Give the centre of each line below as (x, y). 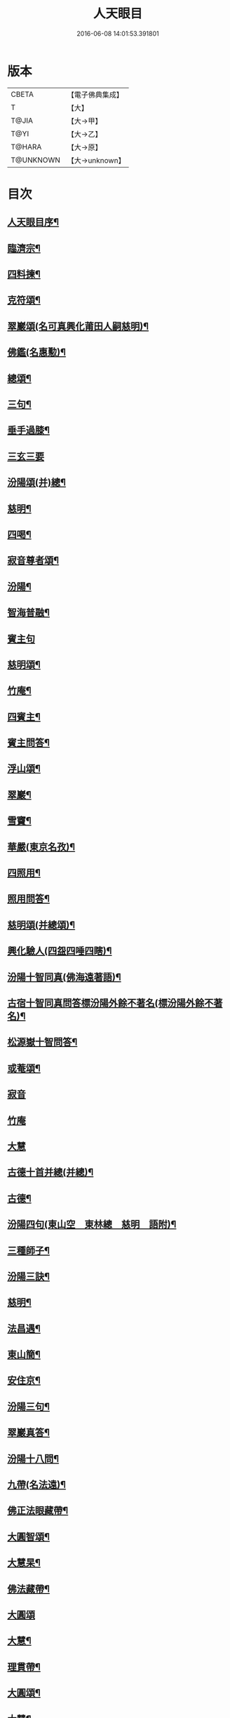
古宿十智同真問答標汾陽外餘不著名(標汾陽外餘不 (110, 1003)
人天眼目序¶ (33, 222)
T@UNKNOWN (36, 160)
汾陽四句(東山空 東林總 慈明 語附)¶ (92, 1225)
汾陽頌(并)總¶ (37, 483)
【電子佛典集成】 (95, 95)
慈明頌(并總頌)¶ (41, 925)
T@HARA (26, 147)
